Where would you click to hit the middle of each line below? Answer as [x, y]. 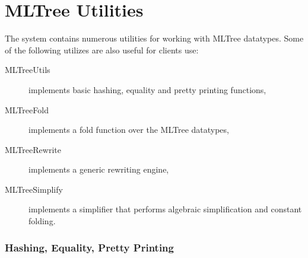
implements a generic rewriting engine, [99, 169]
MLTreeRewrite [33, 149]
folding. [42, 221]
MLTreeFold [27, 109]
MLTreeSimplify [34, 189]
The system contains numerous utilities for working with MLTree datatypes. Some [154, 38]
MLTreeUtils [28, 70]
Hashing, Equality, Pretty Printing [89, 247]
